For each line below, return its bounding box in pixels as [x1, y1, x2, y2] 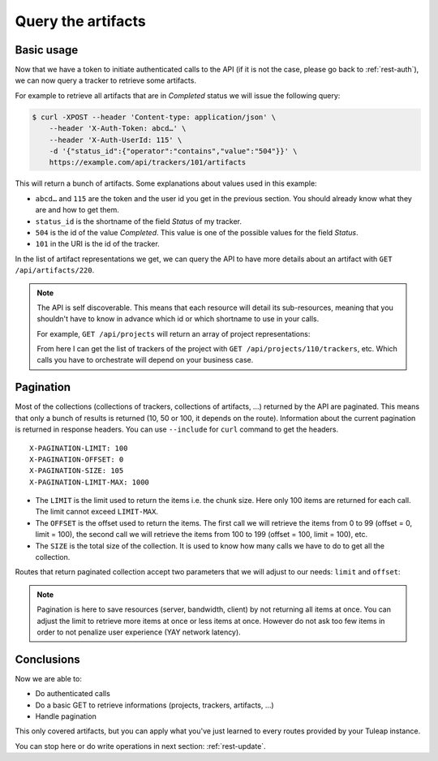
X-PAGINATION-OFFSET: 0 [29, 454, 124, 464]
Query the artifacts [15, 12, 146, 30]
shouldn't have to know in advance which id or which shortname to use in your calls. [36, 314, 320, 324]
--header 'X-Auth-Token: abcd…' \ [49, 124, 187, 133]
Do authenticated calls [35, 689, 111, 699]
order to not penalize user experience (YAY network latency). [36, 627, 241, 637]
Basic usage [15, 43, 79, 57]
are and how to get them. [35, 205, 119, 215]
